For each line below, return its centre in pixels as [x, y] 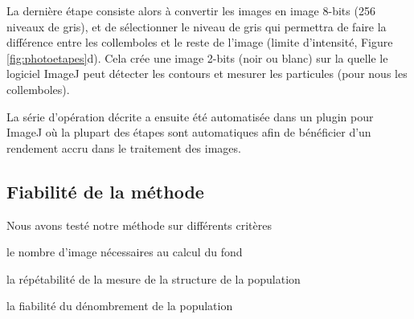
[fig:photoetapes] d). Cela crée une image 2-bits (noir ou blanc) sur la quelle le [197, 57]
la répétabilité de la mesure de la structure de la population [154, 278]
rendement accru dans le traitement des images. [124, 147]
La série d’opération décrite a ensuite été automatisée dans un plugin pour [190, 116]
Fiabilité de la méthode [105, 191]
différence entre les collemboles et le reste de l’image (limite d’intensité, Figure [200, 42]
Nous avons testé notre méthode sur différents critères [139, 225]
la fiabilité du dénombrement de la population [120, 306]
